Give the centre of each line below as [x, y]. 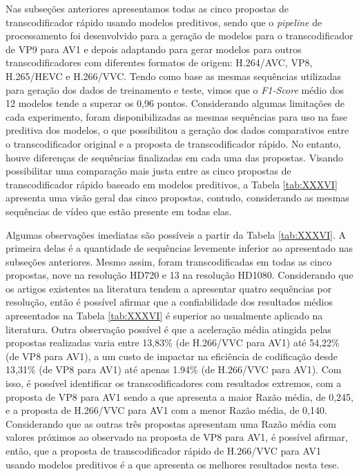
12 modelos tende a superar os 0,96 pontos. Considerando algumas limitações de [175, 103]
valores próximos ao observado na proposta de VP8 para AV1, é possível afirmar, [177, 437]
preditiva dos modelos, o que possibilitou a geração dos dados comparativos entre [177, 130]
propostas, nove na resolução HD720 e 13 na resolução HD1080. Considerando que [179, 275]
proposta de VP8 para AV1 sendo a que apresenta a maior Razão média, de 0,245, [179, 396]
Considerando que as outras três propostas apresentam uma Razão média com [171, 423]
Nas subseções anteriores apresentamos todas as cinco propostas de [147, 8]
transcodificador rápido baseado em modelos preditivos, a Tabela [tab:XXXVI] [172, 184]
